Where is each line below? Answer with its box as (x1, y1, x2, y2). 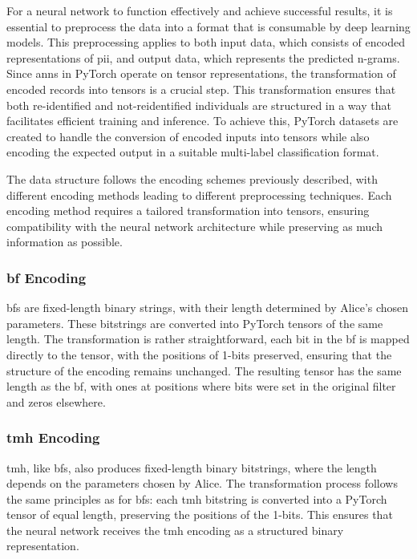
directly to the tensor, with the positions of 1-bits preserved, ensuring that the (6, 346, 392, 363)
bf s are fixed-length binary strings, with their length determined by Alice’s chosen (6, 299, 409, 316)
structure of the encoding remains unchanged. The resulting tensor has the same (6, 362, 402, 379)
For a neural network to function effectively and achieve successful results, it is (6, 2, 393, 18)
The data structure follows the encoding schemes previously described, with (6, 170, 378, 187)
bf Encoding (6, 267, 87, 287)
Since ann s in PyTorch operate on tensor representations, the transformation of (6, 65, 396, 82)
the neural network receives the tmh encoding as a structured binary (6, 521, 344, 538)
